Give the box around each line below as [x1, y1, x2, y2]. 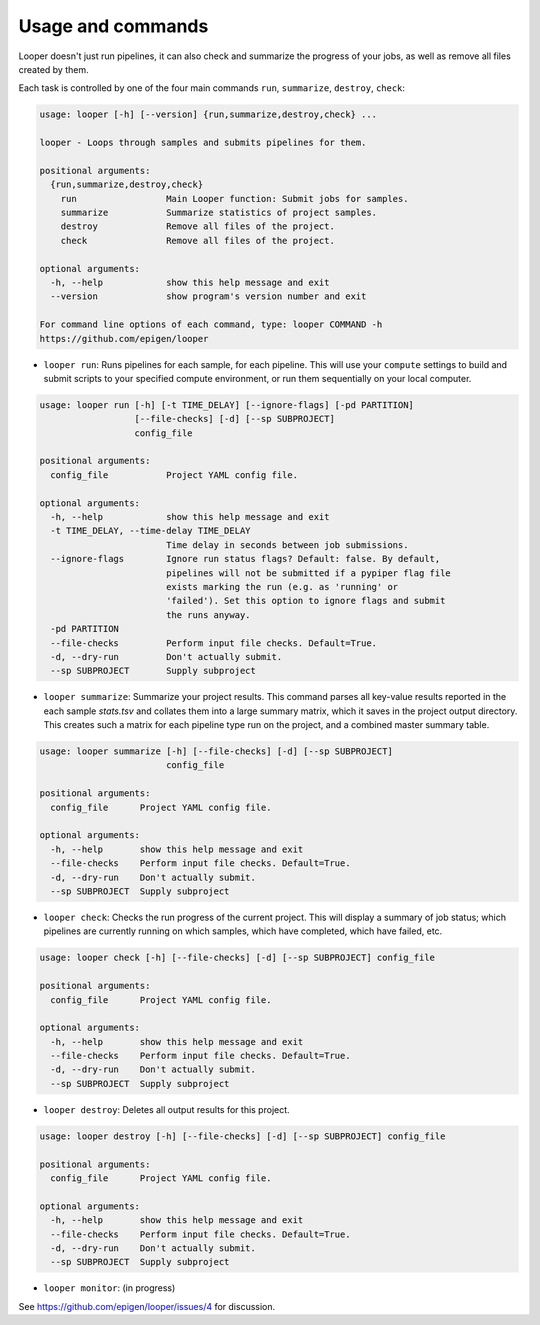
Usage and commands [18, 15, 209, 37]
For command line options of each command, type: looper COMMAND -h [39, 319, 383, 330]
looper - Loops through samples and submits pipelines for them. [39, 137, 367, 149]
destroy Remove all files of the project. [60, 221, 335, 232]
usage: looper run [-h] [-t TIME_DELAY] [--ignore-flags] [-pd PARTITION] [39, 399, 415, 410]
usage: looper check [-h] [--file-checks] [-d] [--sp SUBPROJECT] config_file [39, 952, 435, 964]
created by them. [18, 63, 89, 75]
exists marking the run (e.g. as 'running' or [165, 581, 399, 592]
